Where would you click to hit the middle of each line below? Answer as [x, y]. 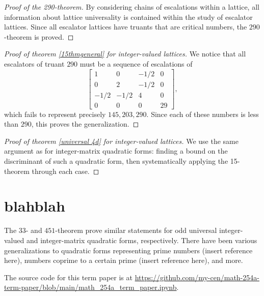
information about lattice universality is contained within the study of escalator [128, 17]
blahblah [35, 206]
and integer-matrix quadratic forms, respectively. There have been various [142, 240]
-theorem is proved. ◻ [39, 36]
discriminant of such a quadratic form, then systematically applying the [116, 161]
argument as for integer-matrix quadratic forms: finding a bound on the [116, 151]
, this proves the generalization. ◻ [85, 124]
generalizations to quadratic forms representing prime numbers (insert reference [128, 250]
